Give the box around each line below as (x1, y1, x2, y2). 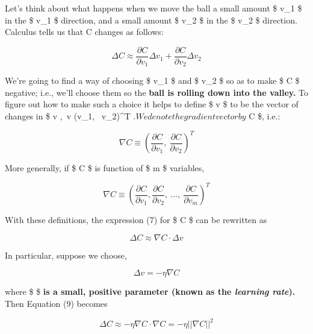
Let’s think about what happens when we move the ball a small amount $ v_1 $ (5, 2, 302, 14)
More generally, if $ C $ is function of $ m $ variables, (5, 162, 205, 174)
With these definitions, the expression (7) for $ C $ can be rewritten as (5, 213, 267, 226)
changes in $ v (5, 110, 58, 122)
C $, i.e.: (249, 110, 280, 122)
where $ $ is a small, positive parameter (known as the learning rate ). (5, 285, 296, 298)
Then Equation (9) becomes (5, 297, 108, 310)
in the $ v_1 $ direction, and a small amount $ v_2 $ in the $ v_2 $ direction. (5, 13, 297, 26)
